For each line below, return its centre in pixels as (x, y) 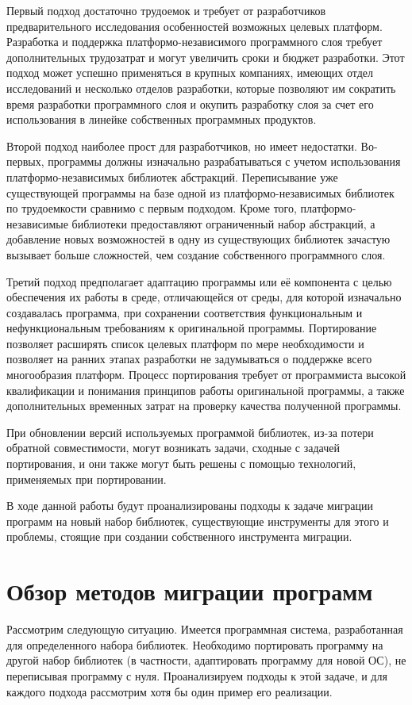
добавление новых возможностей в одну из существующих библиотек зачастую (198, 239)
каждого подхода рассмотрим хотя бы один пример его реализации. (169, 691)
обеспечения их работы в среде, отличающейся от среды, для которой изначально (204, 297)
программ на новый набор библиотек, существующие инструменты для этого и (198, 521)
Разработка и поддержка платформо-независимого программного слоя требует (194, 42)
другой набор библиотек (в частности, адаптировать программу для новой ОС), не (206, 660)
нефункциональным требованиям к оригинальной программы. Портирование (192, 328)
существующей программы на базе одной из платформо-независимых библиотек (200, 192)
